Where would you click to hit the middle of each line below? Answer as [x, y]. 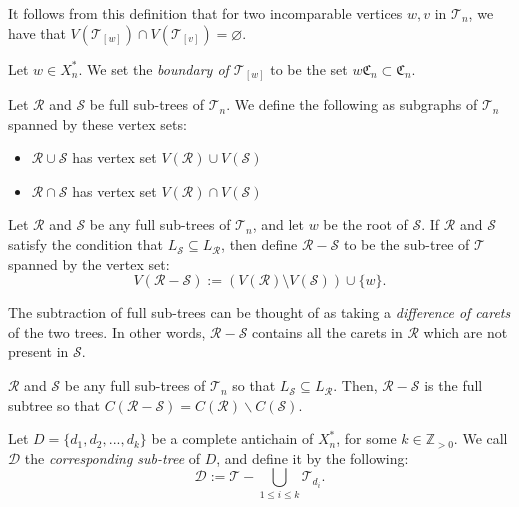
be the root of [365, 224]
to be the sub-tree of [406, 244]
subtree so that [54, 404]
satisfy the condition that [85, 244]
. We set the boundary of [153, 68]
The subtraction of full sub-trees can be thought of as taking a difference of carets [259, 312]
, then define [259, 244]
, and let [278, 224]
